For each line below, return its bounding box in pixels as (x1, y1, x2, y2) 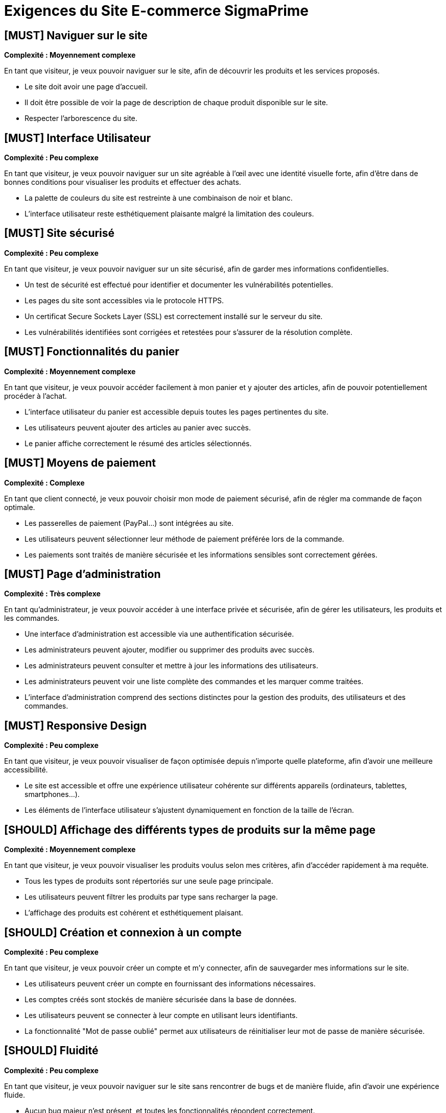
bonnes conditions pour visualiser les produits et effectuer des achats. (4, 178, 241, 187)
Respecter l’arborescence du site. (25, 114, 137, 123)
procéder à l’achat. (4, 391, 67, 400)
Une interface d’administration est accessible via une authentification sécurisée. (25, 630, 294, 639)
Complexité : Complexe (4, 478, 85, 487)
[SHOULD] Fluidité (4, 1044, 99, 1057)
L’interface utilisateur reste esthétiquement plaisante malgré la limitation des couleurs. (25, 209, 314, 219)
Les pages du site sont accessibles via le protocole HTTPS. (25, 296, 224, 305)
